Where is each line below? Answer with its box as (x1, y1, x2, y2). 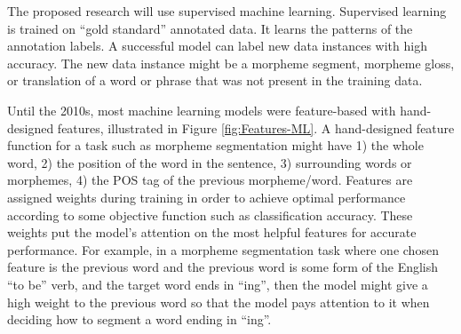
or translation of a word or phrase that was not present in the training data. (7, 71, 423, 90)
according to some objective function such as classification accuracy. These (7, 205, 413, 224)
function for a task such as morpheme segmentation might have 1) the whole (7, 136, 424, 155)
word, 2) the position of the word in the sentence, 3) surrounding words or (7, 153, 412, 171)
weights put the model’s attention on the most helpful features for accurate (7, 223, 417, 242)
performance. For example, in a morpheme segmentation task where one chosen (7, 240, 439, 258)
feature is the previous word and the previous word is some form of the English (7, 258, 439, 276)
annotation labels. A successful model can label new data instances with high (7, 36, 427, 55)
